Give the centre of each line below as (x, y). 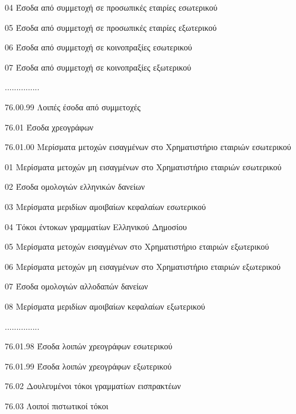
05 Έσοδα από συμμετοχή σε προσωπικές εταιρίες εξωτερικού (111, 27)
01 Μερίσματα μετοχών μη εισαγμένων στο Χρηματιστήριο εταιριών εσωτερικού (143, 166)
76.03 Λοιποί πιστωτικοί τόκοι (57, 405)
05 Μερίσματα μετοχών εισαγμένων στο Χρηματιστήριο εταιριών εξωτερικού (137, 246)
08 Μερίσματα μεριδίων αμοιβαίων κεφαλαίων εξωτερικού (105, 306)
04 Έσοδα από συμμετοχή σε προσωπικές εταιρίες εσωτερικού (111, 7)
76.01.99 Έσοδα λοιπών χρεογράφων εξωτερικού (88, 366)
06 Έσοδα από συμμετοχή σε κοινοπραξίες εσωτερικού (98, 47)
